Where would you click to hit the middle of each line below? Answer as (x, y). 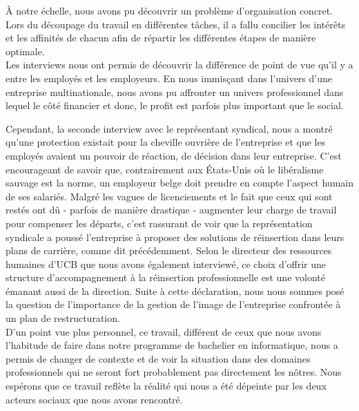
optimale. (25, 51)
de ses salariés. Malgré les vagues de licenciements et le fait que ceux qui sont (169, 196)
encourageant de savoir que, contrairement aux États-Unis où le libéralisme (165, 169)
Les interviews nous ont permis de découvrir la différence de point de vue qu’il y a (179, 65)
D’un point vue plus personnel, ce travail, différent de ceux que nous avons (164, 331)
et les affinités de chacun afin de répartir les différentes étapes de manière (161, 38)
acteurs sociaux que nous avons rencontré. (94, 399)
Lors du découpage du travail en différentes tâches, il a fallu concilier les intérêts (175, 24)
